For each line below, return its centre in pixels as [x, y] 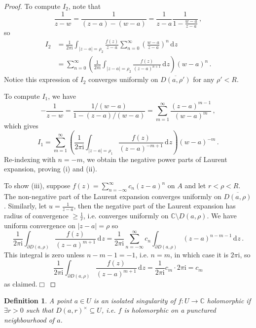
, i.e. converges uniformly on [126, 216]
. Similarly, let [25, 206]
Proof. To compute [32, 6]
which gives [21, 125]
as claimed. [21, 284]
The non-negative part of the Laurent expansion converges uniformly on [113, 196]
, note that [85, 6]
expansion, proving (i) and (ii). [51, 169]
